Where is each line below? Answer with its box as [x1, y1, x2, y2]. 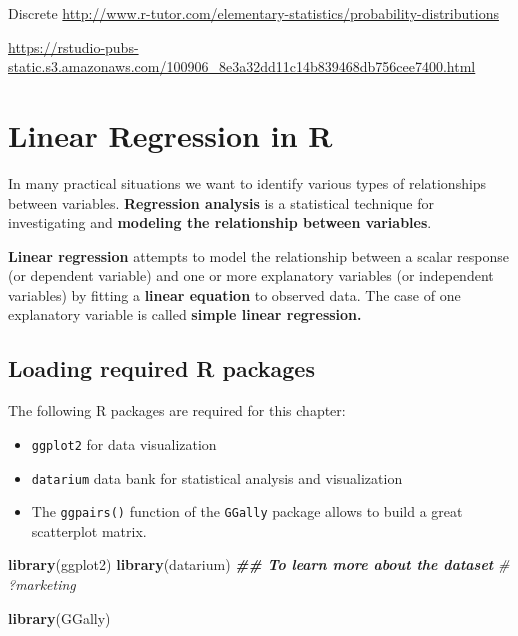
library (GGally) [8, 607, 111, 628]
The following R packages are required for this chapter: [8, 400, 346, 421]
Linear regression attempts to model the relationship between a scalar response [8, 245, 509, 266]
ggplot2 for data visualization [31, 433, 217, 454]
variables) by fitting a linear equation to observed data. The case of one [8, 284, 461, 305]
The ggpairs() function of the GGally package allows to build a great [31, 501, 463, 522]
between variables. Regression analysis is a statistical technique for [8, 192, 434, 213]
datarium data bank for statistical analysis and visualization [31, 467, 403, 488]
